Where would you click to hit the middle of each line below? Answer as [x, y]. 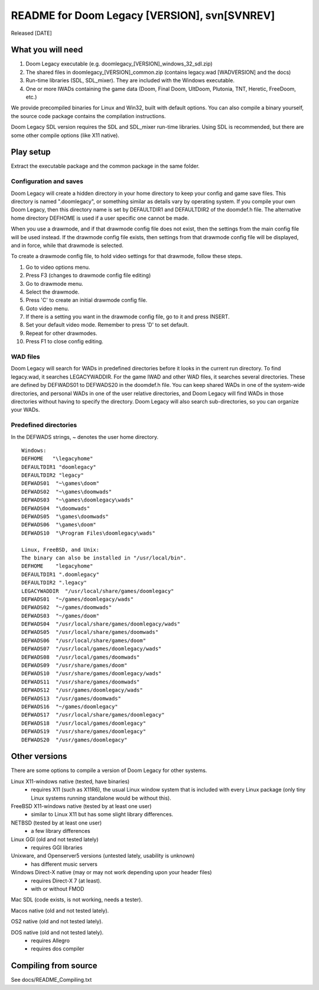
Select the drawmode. [53, 292]
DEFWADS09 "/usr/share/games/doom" [74, 665]
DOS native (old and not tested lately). [57, 932]
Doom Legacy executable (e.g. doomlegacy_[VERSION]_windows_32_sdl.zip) [119, 64]
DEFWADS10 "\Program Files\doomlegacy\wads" [89, 533]
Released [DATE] [32, 33]
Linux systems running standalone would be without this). [101, 798]
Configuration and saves [47, 181]
